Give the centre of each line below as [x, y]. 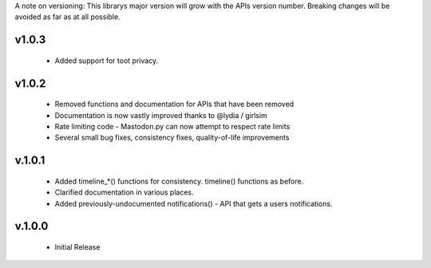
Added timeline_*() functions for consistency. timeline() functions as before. [179, 181]
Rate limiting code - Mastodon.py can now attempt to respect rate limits [172, 126]
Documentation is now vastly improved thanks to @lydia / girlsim [161, 115]
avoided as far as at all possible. [67, 17]
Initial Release [77, 246]
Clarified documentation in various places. [125, 192]
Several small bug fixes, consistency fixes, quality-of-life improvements [172, 138]
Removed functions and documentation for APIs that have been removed [174, 104]
